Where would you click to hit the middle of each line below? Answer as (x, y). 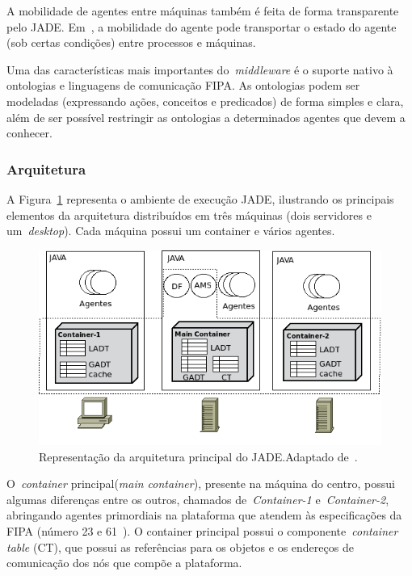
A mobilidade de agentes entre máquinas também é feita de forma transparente (203, 11)
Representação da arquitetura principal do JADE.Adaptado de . (198, 456)
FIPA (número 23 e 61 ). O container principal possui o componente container (202, 531)
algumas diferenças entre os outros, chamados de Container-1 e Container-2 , (198, 499)
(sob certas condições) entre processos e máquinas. (131, 42)
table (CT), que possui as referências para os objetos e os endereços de (180, 547)
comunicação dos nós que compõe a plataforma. (124, 563)
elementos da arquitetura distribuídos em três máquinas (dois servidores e (189, 214)
